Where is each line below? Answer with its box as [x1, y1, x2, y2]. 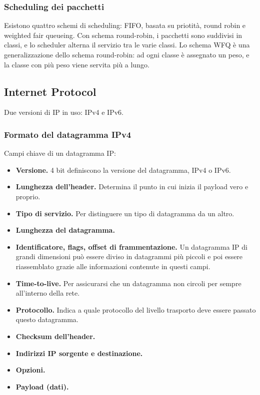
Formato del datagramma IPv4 [4, 128, 131, 140]
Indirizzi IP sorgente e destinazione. [15, 348, 143, 358]
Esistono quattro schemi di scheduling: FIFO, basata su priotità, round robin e [4, 20, 246, 30]
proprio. [15, 191, 40, 201]
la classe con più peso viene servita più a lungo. [4, 59, 149, 69]
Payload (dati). [15, 381, 69, 392]
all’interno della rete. [15, 288, 80, 298]
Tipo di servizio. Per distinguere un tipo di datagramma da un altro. [15, 208, 234, 218]
